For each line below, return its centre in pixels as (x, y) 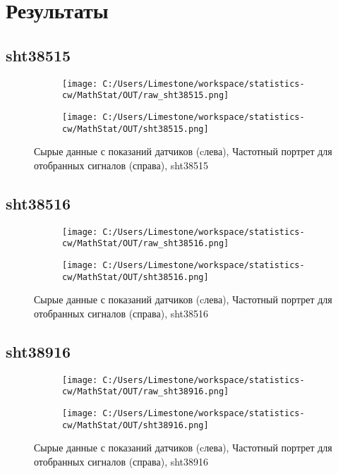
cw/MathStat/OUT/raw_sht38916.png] (146, 392)
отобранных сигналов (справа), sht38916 (121, 461)
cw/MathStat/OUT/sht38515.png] (135, 129)
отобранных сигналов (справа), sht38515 (121, 165)
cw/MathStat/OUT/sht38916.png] (135, 425)
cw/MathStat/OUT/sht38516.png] (135, 277)
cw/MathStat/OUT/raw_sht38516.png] (146, 244)
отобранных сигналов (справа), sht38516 (121, 313)
